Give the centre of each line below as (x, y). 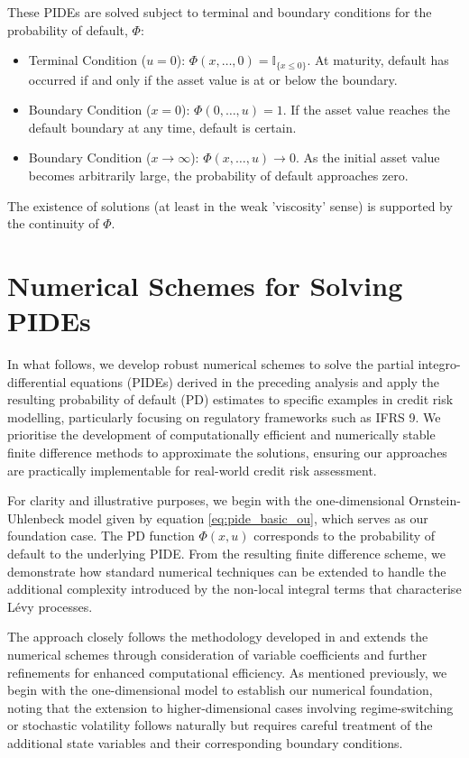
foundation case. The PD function (101, 536)
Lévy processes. (50, 606)
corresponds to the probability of (345, 536)
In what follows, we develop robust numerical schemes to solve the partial (211, 364)
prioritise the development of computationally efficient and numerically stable (221, 434)
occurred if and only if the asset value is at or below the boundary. (213, 79)
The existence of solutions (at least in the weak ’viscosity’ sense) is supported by (230, 205)
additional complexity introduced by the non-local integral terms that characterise (234, 589)
